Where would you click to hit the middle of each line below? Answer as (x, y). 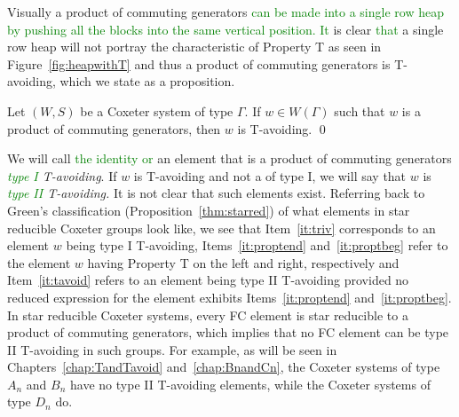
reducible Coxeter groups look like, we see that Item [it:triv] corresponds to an (222, 228)
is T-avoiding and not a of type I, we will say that (270, 175)
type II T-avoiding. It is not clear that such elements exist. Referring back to (216, 193)
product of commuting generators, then (114, 128)
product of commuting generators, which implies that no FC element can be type (228, 332)
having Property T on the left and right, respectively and (243, 262)
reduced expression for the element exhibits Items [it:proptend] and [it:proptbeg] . (229, 297)
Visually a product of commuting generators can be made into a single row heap (226, 12)
